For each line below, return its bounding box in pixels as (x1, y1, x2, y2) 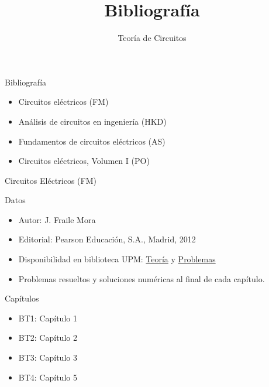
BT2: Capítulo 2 (18, 331, 77, 344)
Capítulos (5, 292, 39, 304)
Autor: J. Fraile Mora (18, 213, 96, 225)
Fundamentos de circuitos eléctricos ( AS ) (18, 135, 165, 147)
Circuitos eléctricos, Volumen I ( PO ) (18, 155, 150, 167)
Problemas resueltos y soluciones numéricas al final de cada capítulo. (18, 272, 265, 285)
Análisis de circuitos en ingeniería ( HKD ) (18, 115, 167, 127)
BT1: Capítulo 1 (18, 311, 77, 324)
